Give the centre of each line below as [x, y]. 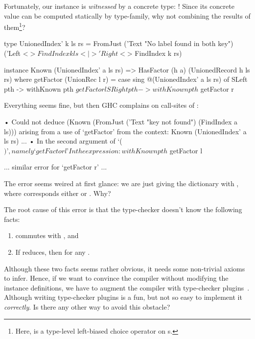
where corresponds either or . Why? [58, 193]
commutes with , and [47, 235]
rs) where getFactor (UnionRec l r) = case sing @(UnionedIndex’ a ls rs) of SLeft [126, 79]
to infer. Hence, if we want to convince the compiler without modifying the [116, 278]
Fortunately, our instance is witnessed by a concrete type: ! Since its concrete [119, 6]
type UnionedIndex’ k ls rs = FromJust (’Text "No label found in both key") [119, 43]
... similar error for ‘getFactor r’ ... [56, 167]
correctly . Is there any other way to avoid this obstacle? [87, 306]
